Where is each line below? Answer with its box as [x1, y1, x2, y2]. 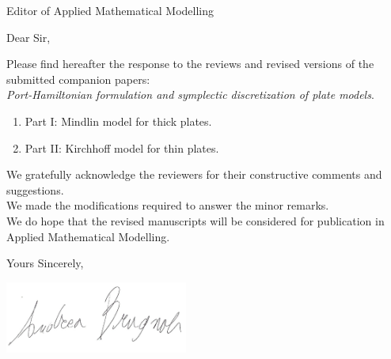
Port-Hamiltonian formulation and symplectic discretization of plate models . [6, 86, 374, 103]
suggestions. [6, 181, 64, 198]
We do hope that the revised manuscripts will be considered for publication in [6, 212, 385, 229]
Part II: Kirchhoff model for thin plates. [25, 139, 219, 156]
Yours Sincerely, [6, 255, 84, 271]
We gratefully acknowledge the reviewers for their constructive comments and [6, 166, 382, 183]
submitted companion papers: [6, 70, 150, 87]
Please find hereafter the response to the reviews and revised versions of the [6, 55, 374, 72]
